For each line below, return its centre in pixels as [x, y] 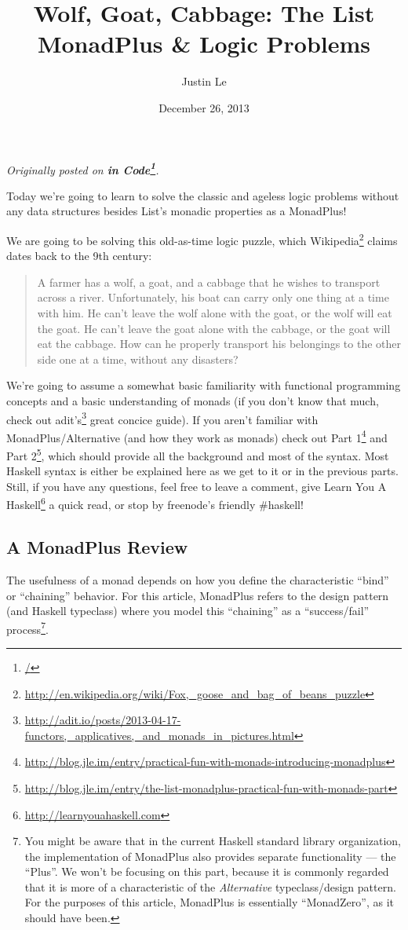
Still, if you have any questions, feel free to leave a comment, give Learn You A [197, 486]
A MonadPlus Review [97, 547]
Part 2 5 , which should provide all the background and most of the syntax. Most [198, 454]
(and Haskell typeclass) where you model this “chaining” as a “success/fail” [188, 611]
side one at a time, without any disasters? [138, 359]
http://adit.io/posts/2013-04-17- [103, 720]
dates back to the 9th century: [79, 256]
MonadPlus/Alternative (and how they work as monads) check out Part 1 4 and [197, 436]
